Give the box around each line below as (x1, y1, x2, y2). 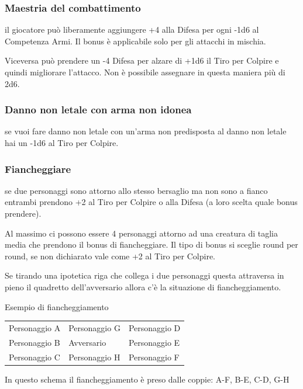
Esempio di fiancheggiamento (5, 300, 109, 312)
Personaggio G (68, 321, 120, 334)
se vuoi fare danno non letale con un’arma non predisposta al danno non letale (5, 125, 287, 137)
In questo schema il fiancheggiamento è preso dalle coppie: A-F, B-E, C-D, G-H (5, 373, 290, 385)
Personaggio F (128, 350, 180, 363)
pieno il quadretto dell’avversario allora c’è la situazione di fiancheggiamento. (5, 280, 281, 293)
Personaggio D (128, 321, 181, 334)
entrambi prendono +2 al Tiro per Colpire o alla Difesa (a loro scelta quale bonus (5, 196, 298, 208)
